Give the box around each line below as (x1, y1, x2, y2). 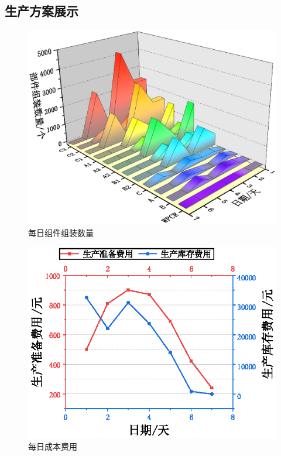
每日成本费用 (28, 440, 77, 452)
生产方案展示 (5, 2, 78, 20)
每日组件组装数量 (28, 226, 94, 238)
